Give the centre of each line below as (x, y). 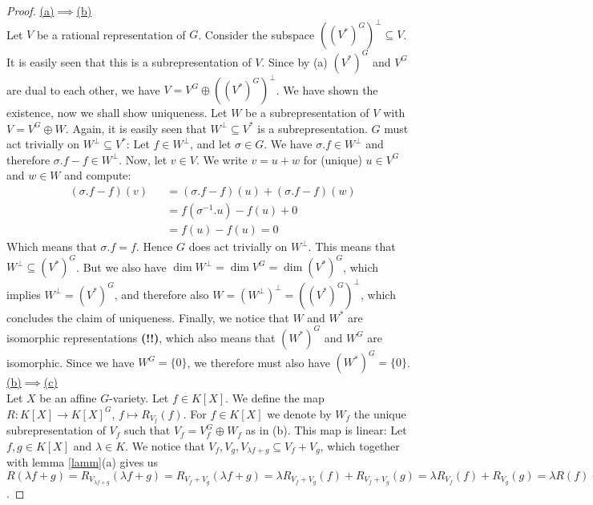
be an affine (68, 397)
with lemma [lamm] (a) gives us (83, 462)
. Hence (154, 246)
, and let (211, 144)
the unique (380, 413)
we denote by (299, 413)
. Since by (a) (294, 61)
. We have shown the (327, 89)
